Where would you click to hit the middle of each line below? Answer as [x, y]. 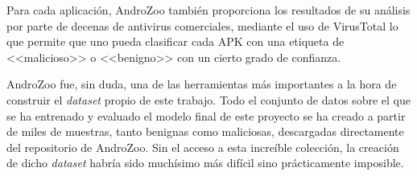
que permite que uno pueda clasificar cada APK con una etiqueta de [175, 41]
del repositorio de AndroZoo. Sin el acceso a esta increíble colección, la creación [203, 147]
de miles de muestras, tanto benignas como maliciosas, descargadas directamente [205, 131]
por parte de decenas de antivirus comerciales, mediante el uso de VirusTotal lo [202, 25]
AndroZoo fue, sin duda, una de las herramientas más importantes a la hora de [202, 84]
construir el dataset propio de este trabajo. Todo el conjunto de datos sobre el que [208, 99]
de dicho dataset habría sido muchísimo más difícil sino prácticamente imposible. [205, 163]
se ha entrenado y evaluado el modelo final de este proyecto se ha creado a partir [206, 115]
